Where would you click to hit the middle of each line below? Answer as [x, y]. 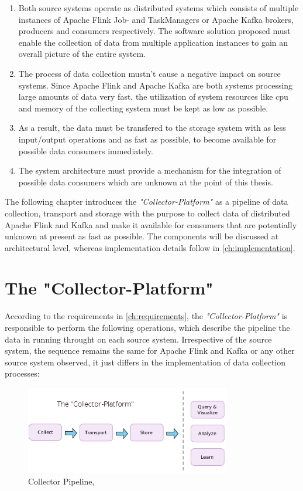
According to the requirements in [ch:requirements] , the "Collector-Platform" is [146, 316]
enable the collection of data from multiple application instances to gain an [153, 42]
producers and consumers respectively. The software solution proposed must [154, 31]
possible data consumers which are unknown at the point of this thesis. [146, 182]
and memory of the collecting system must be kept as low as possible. [143, 108]
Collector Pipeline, [61, 481]
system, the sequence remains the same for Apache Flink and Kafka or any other [150, 351]
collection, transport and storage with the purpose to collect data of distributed [147, 213]
